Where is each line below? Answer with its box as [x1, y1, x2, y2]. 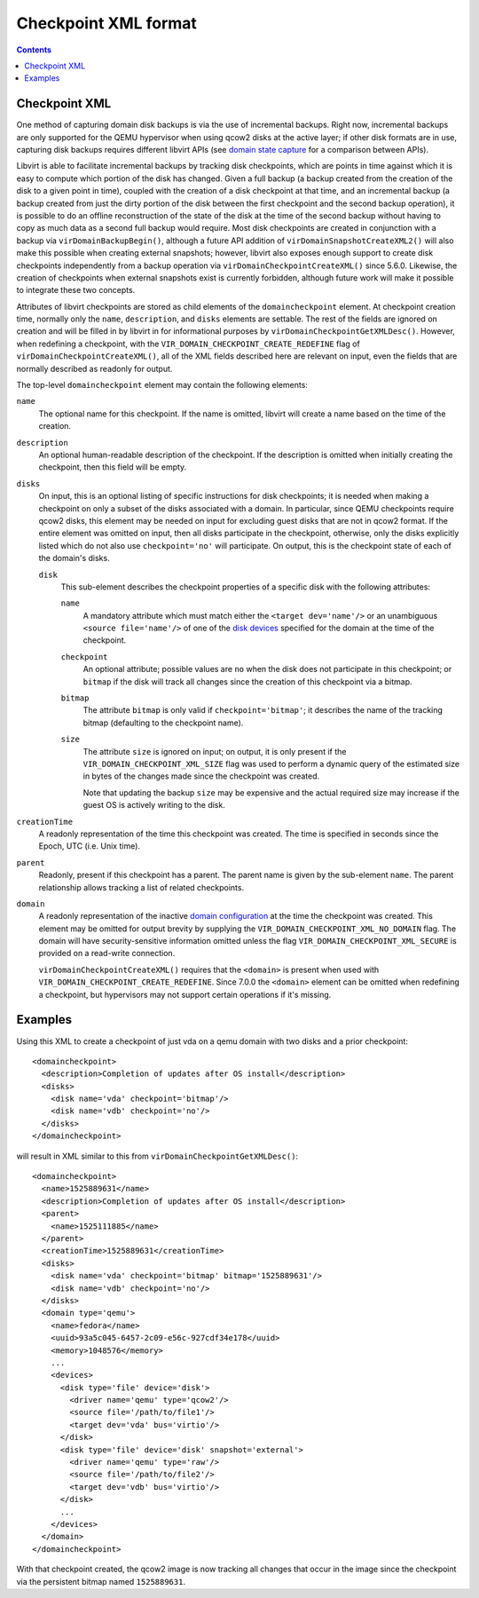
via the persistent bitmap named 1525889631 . [16, 1576, 186, 1586]
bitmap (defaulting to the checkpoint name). [82, 717, 244, 728]
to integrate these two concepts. [16, 285, 136, 296]
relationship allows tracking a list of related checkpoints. [38, 882, 244, 892]
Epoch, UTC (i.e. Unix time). [38, 841, 141, 851]
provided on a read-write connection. [38, 948, 176, 959]
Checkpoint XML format [16, 13, 197, 33]
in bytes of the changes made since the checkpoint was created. [82, 771, 320, 781]
